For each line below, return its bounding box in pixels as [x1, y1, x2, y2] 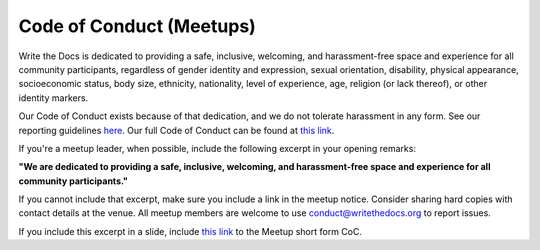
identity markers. [18, 91, 89, 104]
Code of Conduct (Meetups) [18, 15, 257, 37]
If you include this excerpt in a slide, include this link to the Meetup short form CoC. [18, 225, 362, 237]
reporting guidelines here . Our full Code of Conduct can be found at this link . [18, 124, 335, 136]
